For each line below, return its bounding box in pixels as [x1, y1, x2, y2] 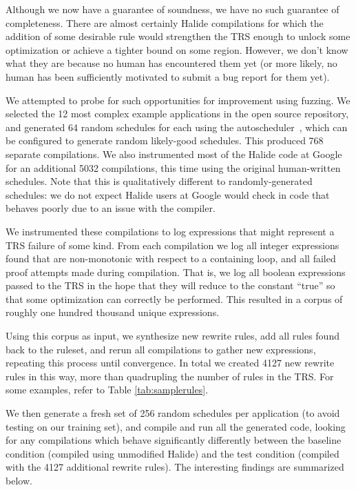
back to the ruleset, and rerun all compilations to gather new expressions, [6, 342, 316, 356]
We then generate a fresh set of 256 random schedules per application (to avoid [6, 406, 340, 420]
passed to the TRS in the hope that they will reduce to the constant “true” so [6, 278, 335, 293]
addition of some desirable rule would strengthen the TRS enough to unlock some [6, 29, 350, 43]
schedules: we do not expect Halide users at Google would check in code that [6, 187, 330, 202]
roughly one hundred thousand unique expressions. [6, 305, 220, 320]
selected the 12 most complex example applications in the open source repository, [6, 106, 349, 121]
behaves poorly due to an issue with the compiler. [6, 201, 216, 215]
